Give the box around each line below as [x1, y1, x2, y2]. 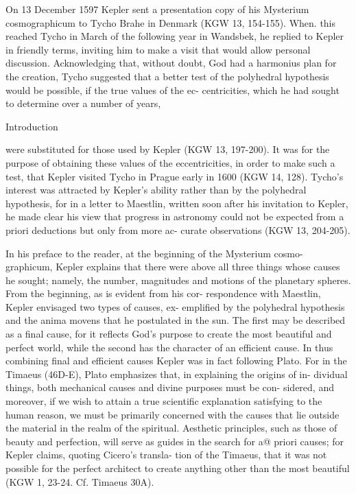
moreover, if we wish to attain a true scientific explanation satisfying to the [5, 394, 322, 408]
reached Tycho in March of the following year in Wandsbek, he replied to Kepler [5, 29, 344, 43]
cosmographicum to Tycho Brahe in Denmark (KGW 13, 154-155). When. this [5, 15, 336, 30]
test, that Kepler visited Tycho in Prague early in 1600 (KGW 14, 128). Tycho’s [5, 169, 344, 183]
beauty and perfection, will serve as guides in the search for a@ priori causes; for [5, 434, 344, 448]
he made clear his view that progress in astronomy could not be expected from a [5, 209, 344, 224]
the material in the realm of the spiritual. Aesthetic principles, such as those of [5, 421, 337, 435]
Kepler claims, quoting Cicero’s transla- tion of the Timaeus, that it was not [5, 447, 327, 462]
